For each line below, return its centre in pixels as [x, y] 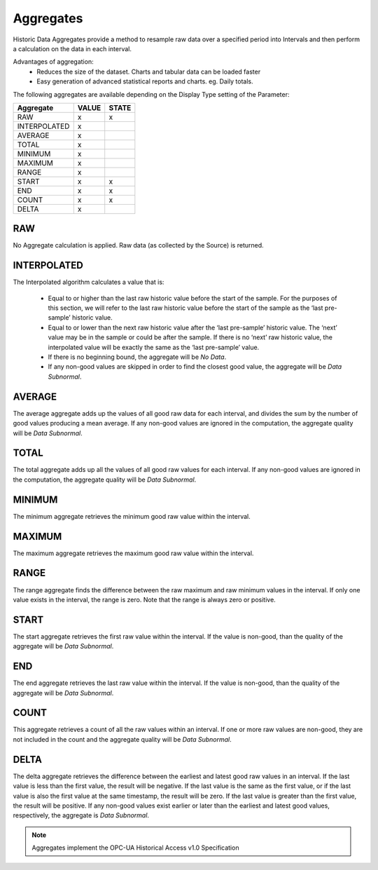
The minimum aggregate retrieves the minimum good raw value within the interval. [132, 516]
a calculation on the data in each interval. [72, 48]
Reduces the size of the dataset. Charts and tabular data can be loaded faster [149, 72]
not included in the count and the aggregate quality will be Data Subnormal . [122, 739]
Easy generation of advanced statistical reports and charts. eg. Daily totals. [145, 81]
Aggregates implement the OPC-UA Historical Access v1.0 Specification [135, 848]
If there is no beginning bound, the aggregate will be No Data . [137, 357]
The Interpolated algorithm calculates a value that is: [89, 282]
